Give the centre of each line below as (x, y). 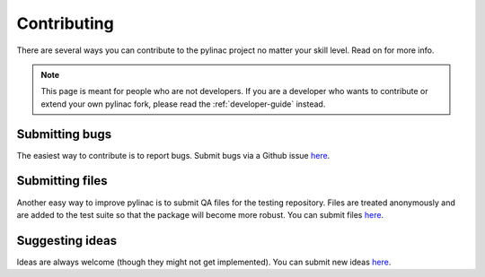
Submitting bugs (64, 134)
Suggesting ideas (66, 241)
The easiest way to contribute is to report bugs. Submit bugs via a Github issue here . (173, 155)
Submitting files (62, 181)
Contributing (65, 23)
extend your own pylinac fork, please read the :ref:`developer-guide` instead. (183, 104)
